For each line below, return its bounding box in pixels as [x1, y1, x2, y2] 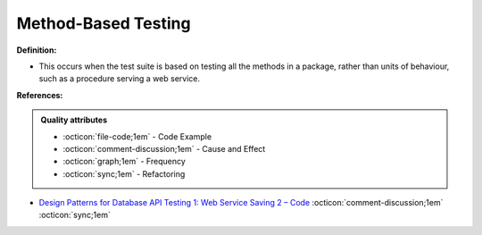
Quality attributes [40, 114, 107, 125]
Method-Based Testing [16, 13, 191, 33]
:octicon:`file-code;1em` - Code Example [62, 130, 212, 142]
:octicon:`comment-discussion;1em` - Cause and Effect [62, 143, 266, 154]
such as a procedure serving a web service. [38, 73, 201, 84]
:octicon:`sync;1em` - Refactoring [62, 168, 186, 179]
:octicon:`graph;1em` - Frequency [62, 156, 187, 167]
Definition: [16, 45, 57, 55]
